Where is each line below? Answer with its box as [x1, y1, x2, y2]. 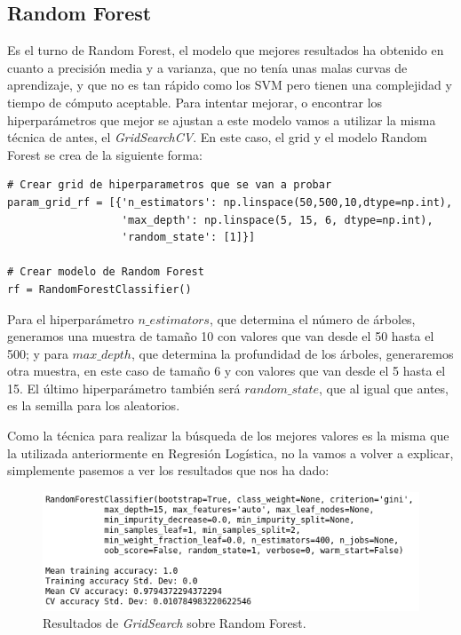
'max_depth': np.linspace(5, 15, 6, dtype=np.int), [121, 213, 433, 226]
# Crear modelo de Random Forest [7, 266, 204, 279]
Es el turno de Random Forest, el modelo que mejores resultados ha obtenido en [7, 41, 444, 60]
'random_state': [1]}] [121, 231, 256, 244]
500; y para [7, 344, 68, 362]
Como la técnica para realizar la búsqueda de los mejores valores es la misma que [7, 426, 449, 445]
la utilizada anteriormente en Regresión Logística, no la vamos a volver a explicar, [7, 443, 454, 462]
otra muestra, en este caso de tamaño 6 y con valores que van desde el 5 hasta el [7, 361, 446, 380]
